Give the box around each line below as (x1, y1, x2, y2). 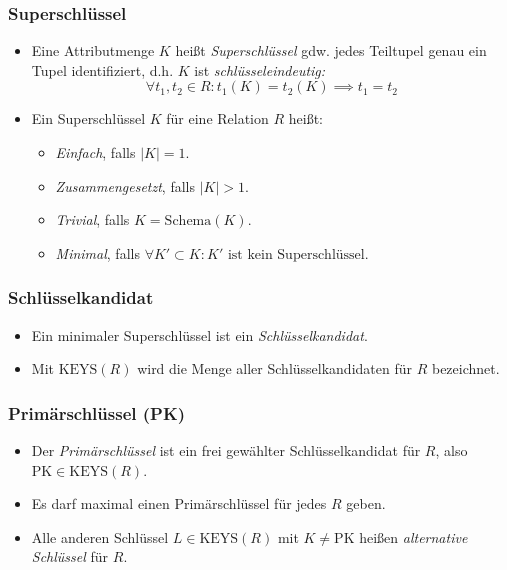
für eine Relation (166, 108, 269, 129)
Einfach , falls (55, 142, 136, 162)
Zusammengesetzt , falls (55, 175, 195, 196)
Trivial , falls (55, 209, 130, 230)
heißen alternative (359, 526, 468, 547)
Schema (164, 214, 212, 229)
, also (435, 440, 468, 460)
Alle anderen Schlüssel (31, 526, 169, 547)
